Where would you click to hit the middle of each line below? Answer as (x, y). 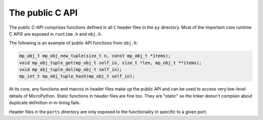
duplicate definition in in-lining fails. (45, 103)
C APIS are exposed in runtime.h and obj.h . (56, 34)
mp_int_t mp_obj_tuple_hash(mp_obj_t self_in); (77, 76)
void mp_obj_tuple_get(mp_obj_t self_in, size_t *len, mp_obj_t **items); (111, 63)
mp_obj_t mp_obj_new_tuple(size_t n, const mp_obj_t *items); (95, 56)
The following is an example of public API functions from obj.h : (74, 43)
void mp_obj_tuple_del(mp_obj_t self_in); (71, 70)
